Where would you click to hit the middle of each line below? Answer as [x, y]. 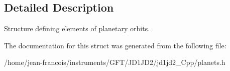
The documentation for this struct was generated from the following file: [115, 45]
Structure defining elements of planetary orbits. [77, 28]
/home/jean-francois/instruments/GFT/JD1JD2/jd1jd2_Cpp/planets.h [115, 62]
